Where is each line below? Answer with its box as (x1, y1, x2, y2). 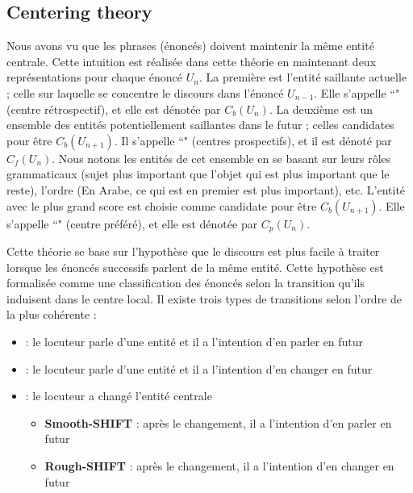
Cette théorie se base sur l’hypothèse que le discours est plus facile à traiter (6, 243, 380, 259)
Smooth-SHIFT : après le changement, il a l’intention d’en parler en (44, 414, 392, 431)
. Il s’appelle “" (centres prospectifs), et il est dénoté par (114, 132, 392, 148)
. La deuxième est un (269, 100, 373, 117)
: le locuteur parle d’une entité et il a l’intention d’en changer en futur (25, 360, 373, 377)
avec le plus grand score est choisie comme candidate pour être (6, 197, 317, 214)
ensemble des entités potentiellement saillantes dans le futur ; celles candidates (6, 116, 394, 133)
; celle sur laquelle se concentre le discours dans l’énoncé (6, 84, 284, 101)
